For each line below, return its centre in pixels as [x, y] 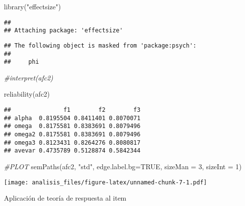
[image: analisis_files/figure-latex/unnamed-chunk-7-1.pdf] [106, 182]
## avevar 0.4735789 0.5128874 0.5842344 [72, 151]
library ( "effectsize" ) [33, 6]
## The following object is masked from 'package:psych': [100, 45]
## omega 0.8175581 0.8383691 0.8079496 [72, 126]
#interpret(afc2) [29, 77]
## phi [22, 62]
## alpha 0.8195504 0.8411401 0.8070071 [72, 118]
